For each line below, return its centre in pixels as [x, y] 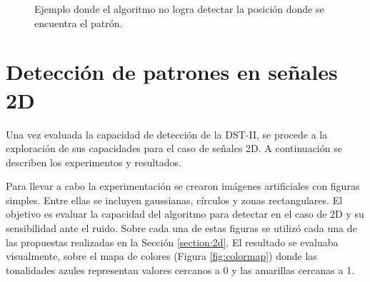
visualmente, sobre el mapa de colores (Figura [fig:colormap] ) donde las [161, 256]
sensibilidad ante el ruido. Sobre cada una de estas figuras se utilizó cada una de [181, 228]
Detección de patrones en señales [172, 72]
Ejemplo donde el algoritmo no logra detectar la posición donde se [179, 9]
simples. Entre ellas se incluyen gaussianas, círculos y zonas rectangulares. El [174, 200]
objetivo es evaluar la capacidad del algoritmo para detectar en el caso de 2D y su [185, 214]
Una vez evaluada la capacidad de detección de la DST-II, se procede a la [167, 134]
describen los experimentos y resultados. [94, 162]
